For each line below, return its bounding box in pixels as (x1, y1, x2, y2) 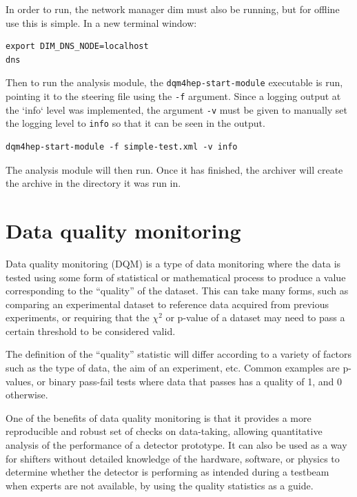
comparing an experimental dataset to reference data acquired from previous (6, 296, 329, 311)
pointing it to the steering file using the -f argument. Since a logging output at (6, 89, 341, 103)
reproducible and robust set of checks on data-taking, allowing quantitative (6, 424, 323, 438)
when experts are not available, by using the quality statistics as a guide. (6, 478, 314, 492)
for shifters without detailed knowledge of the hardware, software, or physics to (6, 451, 340, 465)
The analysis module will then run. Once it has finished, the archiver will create (6, 162, 343, 176)
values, (6, 374, 34, 388)
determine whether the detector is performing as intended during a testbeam (6, 465, 329, 479)
